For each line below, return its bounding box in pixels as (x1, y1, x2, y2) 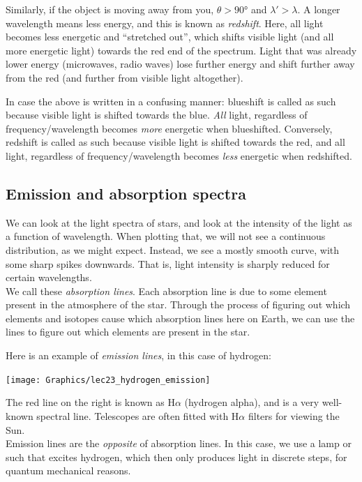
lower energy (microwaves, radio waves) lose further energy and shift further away (6, 57, 355, 71)
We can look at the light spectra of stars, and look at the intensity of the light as (6, 215, 352, 229)
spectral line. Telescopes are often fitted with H (36, 408, 239, 423)
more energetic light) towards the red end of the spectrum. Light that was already (6, 43, 357, 57)
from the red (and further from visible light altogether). (6, 70, 243, 84)
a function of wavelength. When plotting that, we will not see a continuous (6, 229, 326, 243)
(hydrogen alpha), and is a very (184, 395, 319, 409)
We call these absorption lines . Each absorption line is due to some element (6, 283, 327, 298)
